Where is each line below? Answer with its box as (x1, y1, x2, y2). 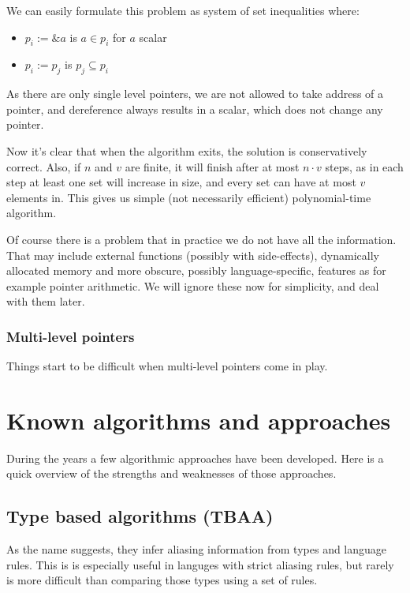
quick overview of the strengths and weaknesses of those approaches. (6, 465, 337, 482)
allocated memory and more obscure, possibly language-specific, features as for (6, 262, 386, 279)
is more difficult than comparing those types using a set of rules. (6, 572, 318, 588)
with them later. (6, 293, 85, 310)
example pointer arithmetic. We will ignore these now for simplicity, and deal (6, 277, 379, 294)
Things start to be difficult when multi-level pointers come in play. (6, 358, 328, 374)
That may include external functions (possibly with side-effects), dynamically (6, 246, 379, 263)
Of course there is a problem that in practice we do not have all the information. (6, 231, 397, 247)
